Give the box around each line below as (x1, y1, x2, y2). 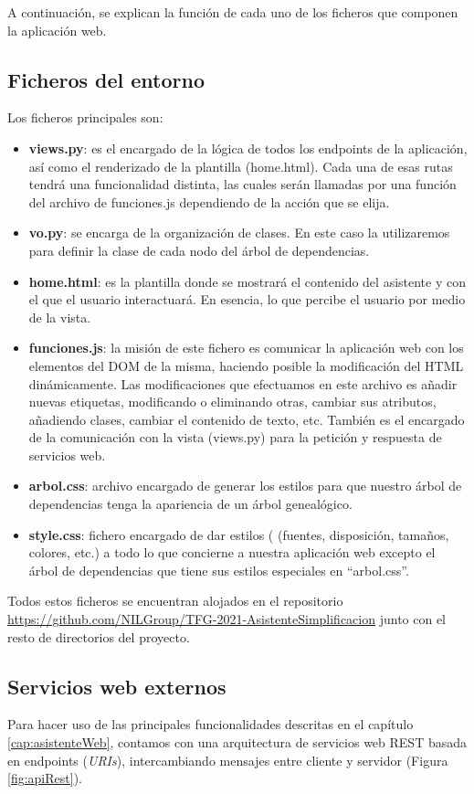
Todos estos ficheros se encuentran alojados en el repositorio (7, 591, 343, 610)
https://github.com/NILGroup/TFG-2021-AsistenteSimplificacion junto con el (7, 609, 447, 629)
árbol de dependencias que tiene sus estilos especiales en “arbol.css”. (28, 560, 409, 579)
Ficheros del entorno (7, 65, 205, 93)
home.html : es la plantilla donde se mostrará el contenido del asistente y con (28, 271, 466, 291)
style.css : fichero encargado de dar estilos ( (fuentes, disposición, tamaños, (28, 524, 449, 544)
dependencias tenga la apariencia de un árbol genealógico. (28, 494, 353, 513)
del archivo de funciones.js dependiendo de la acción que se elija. (28, 192, 390, 211)
